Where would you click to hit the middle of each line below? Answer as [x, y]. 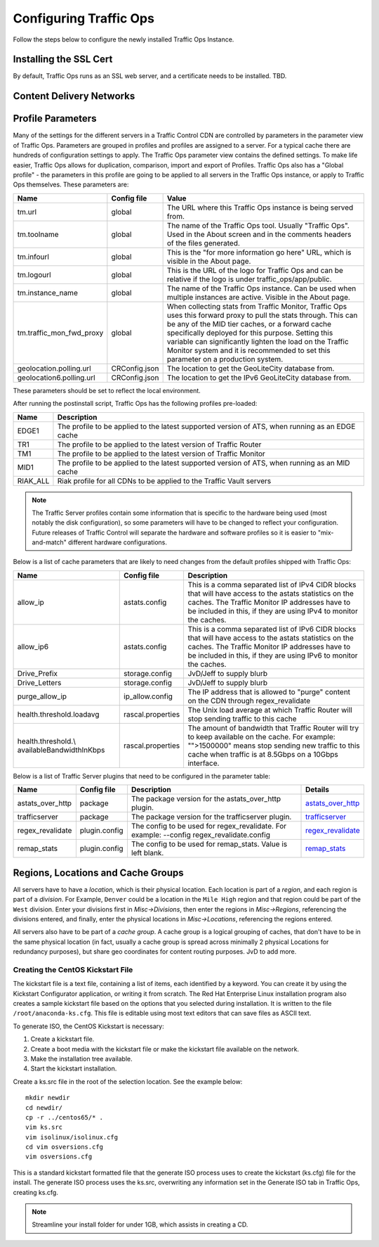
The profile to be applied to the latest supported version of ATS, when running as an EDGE [206, 426]
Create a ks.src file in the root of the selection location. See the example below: [128, 1081]
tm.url [27, 212]
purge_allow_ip [42, 696]
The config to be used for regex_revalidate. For [209, 826]
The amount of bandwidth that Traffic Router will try [273, 728]
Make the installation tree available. [81, 1059]
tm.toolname [38, 234]
